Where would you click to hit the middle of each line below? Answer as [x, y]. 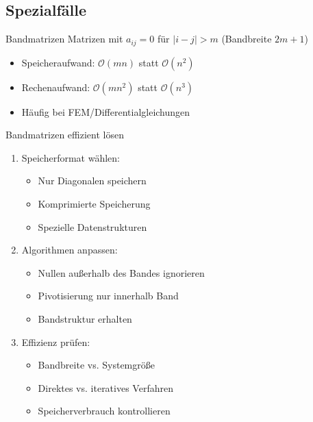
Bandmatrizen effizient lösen [65, 135]
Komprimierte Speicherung [94, 204]
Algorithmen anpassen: [70, 250]
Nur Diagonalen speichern [92, 181]
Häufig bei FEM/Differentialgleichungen [106, 111]
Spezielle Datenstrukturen [92, 226]
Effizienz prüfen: [56, 342]
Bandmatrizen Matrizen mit [64, 39]
